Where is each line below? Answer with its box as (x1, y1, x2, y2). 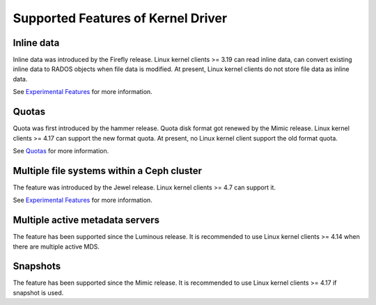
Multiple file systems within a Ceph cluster (13, 164, 202, 177)
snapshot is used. (13, 288, 64, 297)
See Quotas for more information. (13, 146, 109, 155)
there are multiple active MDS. (13, 242, 100, 251)
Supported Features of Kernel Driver (13, 10, 228, 26)
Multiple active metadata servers (13, 214, 160, 226)
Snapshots (13, 260, 61, 272)
